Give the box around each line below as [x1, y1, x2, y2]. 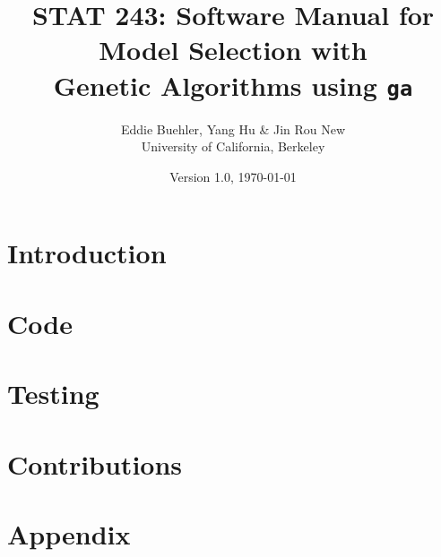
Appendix [7, 515, 131, 552]
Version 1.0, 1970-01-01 [169, 167, 297, 185]
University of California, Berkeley [141, 137, 325, 156]
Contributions [7, 445, 183, 482]
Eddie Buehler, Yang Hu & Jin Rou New [120, 119, 346, 138]
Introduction [7, 235, 167, 271]
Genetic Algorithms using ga [53, 66, 413, 103]
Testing [7, 375, 99, 412]
